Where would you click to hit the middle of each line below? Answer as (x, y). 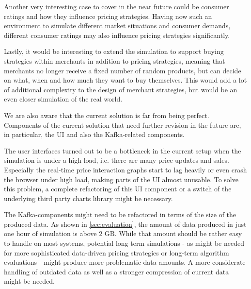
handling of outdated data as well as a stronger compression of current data (117, 271)
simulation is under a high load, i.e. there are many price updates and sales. (117, 160)
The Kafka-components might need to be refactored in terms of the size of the (120, 214)
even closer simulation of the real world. (63, 99)
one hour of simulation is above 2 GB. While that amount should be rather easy (123, 233)
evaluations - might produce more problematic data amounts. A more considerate (125, 262)
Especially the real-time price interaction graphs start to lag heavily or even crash (125, 169)
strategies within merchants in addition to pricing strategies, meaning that (115, 60)
